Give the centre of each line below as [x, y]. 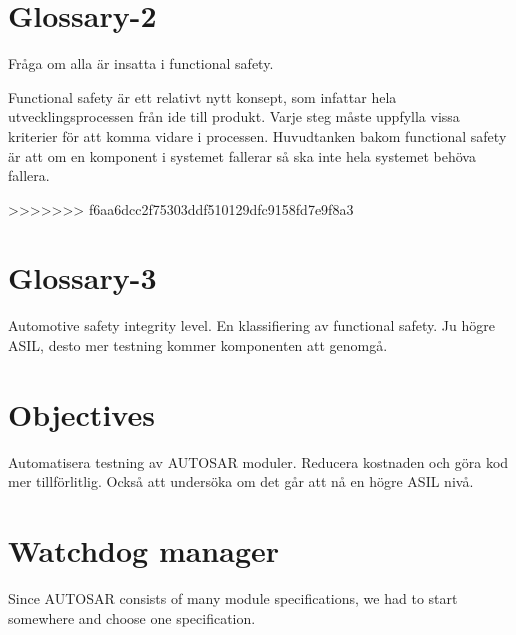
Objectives [81, 413]
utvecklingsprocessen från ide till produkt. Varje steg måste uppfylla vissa [234, 116]
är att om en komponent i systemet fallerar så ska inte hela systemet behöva [242, 155]
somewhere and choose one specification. [132, 617]
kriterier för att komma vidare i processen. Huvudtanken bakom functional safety [257, 135]
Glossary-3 [82, 277]
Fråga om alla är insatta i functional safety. [141, 63]
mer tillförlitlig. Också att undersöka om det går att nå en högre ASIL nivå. [241, 481]
